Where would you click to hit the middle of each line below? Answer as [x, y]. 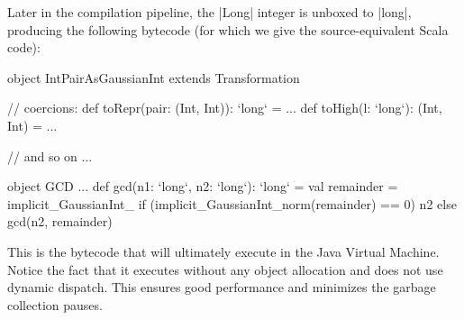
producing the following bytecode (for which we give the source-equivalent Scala [228, 29]
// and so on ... [50, 155]
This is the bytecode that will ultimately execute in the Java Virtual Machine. [223, 251]
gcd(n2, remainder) [60, 221]
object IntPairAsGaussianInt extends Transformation [154, 77]
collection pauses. [55, 304]
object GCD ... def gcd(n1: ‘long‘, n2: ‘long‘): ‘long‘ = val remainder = [203, 186]
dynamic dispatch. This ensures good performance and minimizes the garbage [222, 287]
